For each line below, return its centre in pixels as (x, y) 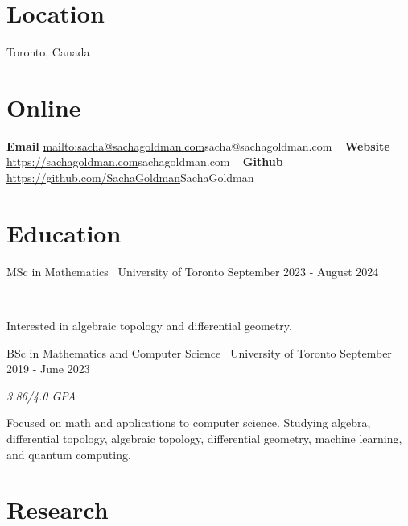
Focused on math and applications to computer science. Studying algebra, (189, 422)
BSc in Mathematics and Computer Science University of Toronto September (199, 352)
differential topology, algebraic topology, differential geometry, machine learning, (204, 438)
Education (64, 232)
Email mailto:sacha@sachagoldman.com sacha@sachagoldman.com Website (198, 145)
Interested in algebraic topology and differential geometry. (149, 325)
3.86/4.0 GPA (41, 395)
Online (44, 107)
